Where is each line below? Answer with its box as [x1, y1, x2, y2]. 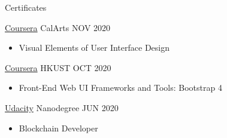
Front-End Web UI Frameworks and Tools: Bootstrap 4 [19, 81, 222, 94]
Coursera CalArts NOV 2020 [5, 21, 111, 33]
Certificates [5, 1, 47, 13]
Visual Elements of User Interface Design [19, 41, 170, 54]
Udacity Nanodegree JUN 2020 [5, 101, 119, 114]
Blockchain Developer [19, 121, 98, 134]
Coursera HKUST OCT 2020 [5, 61, 111, 73]
